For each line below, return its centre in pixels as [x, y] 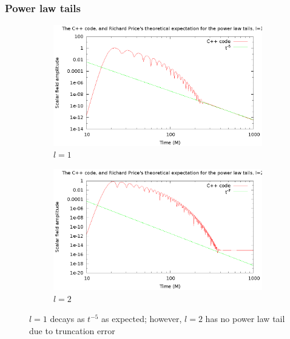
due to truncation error [72, 330]
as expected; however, [142, 319]
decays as [67, 319]
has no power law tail [245, 319]
